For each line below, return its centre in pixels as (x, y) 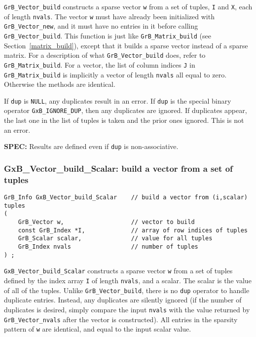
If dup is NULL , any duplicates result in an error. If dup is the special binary (118, 100)
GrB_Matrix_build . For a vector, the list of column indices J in (100, 64)
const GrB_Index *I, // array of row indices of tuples (133, 230)
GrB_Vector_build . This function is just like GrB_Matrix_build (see (108, 35)
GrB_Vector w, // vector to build (106, 222)
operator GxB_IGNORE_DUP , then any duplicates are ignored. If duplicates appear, (126, 110)
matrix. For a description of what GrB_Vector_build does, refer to (105, 55)
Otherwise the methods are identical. (60, 84)
